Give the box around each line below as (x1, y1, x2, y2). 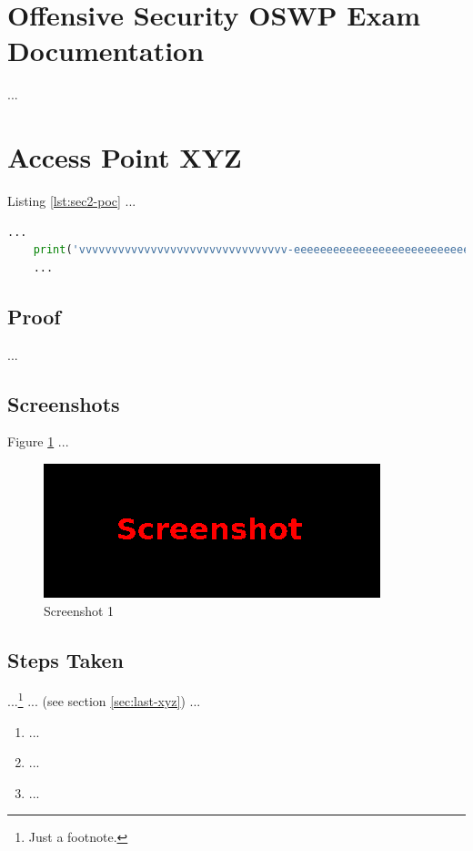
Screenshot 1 (44, 600, 115, 620)
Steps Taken (7, 645, 124, 673)
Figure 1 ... (7, 432, 69, 451)
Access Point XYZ (7, 138, 242, 176)
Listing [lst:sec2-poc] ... (7, 191, 136, 210)
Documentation (7, 32, 205, 69)
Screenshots (7, 389, 120, 417)
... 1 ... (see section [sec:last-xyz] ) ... (7, 689, 201, 711)
